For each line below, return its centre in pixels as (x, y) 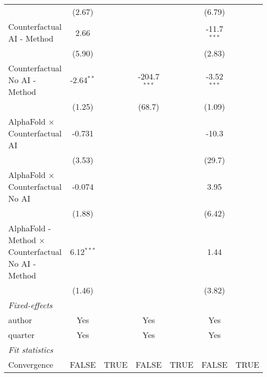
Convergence (31, 364)
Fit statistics (31, 350)
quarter (22, 335)
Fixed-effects (31, 305)
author (20, 320)
